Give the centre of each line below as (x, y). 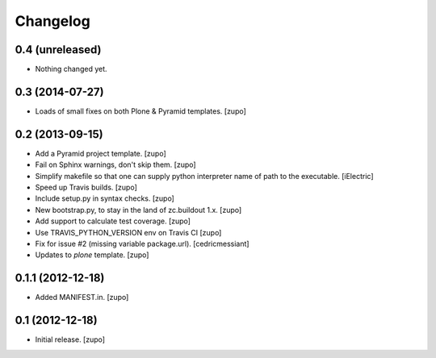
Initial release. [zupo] (70, 339)
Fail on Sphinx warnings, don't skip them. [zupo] (116, 164)
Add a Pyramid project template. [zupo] (101, 153)
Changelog (52, 21)
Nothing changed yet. (71, 69)
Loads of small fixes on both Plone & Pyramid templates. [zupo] (140, 111)
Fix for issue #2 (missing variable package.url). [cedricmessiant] (142, 244)
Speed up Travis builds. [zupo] (86, 187)
